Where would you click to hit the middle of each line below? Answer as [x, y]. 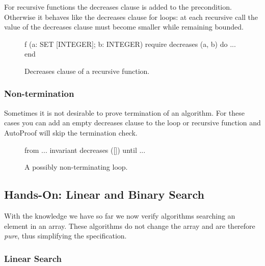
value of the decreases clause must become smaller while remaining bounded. [124, 27]
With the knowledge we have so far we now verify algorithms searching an [120, 215]
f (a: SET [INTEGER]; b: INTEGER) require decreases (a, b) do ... [130, 44]
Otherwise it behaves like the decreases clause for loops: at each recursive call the [131, 17]
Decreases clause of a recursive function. [87, 71]
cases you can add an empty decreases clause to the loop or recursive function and [132, 123]
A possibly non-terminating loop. [76, 167]
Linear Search [33, 258]
